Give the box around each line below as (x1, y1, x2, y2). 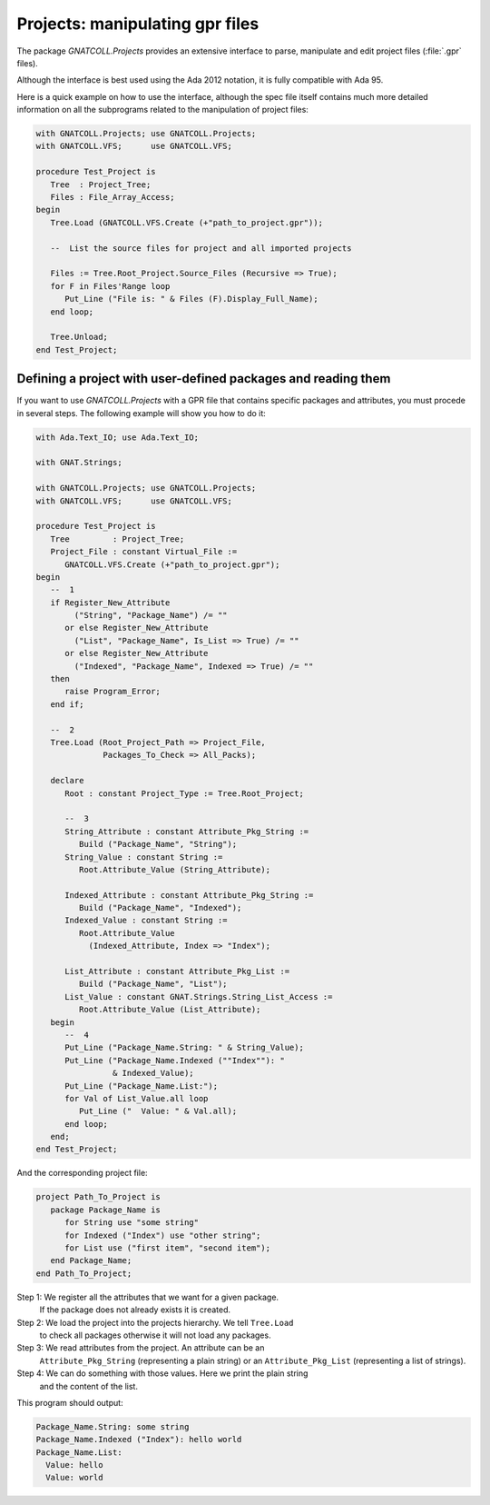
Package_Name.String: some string (35, 1421, 190, 1431)
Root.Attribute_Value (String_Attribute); (78, 864, 271, 874)
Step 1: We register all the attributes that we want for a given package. (16, 1291, 279, 1302)
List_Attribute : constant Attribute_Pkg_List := (64, 966, 290, 977)
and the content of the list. (39, 1380, 138, 1391)
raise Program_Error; (64, 686, 161, 697)
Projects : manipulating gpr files (16, 14, 260, 34)
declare (50, 775, 84, 786)
